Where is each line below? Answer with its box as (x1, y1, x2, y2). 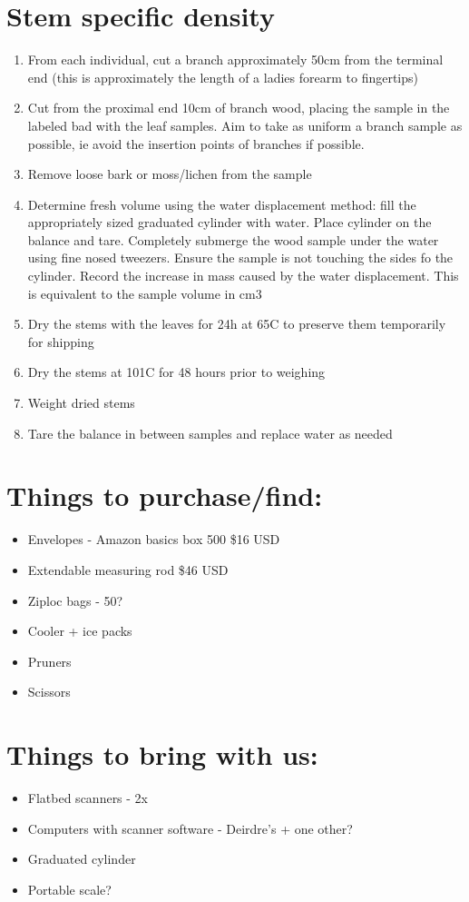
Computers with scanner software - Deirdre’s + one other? (27, 818, 353, 838)
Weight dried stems (27, 393, 135, 412)
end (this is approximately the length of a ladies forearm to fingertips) (27, 67, 419, 86)
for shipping (27, 332, 94, 351)
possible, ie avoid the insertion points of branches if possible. (27, 134, 365, 153)
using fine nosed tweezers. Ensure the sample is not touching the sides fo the (27, 248, 454, 267)
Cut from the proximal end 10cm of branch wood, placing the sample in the (27, 98, 450, 117)
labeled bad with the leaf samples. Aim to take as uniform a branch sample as (27, 115, 463, 134)
